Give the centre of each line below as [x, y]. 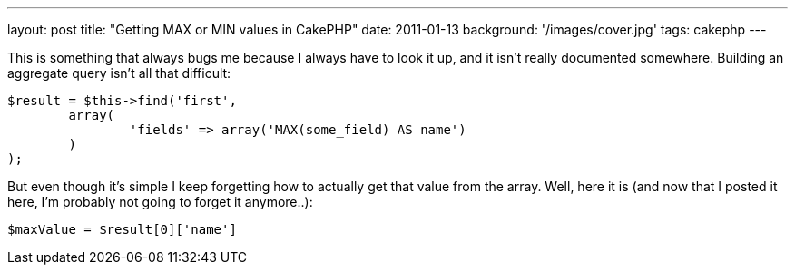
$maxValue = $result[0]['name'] [122, 229]
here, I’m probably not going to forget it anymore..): [160, 202]
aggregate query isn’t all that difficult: [119, 73]
